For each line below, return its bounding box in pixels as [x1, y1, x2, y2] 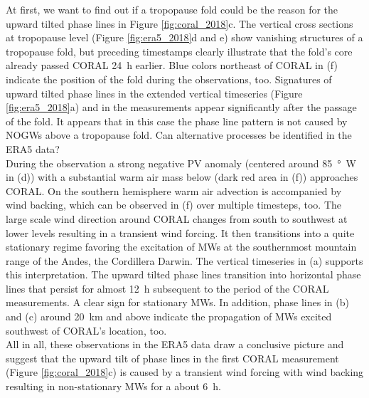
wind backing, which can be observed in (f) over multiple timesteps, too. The [6, 197, 342, 212]
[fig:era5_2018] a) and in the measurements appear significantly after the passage [6, 100, 357, 115]
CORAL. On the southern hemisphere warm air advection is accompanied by [6, 183, 342, 198]
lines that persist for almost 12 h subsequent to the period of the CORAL [6, 281, 329, 295]
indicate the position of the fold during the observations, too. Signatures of [6, 71, 332, 86]
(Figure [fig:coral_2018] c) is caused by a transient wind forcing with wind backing [6, 365, 364, 379]
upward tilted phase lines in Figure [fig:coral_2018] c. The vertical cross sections [6, 16, 353, 31]
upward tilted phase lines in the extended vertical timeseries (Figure [6, 85, 303, 100]
